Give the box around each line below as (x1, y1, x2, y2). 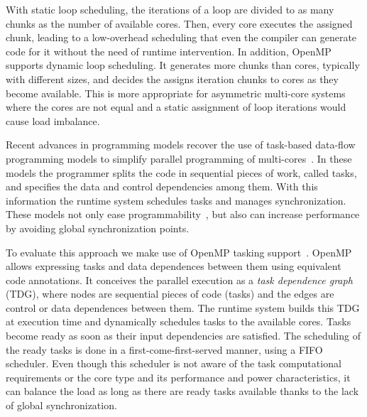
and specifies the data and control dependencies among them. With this (6, 179, 318, 194)
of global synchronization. (6, 398, 117, 413)
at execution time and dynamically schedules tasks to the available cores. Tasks (6, 314, 351, 329)
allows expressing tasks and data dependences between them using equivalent (6, 259, 341, 274)
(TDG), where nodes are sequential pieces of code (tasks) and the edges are (6, 286, 334, 301)
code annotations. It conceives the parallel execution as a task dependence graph (6, 272, 353, 287)
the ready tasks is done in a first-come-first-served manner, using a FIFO (6, 342, 323, 357)
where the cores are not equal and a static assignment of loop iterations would (6, 99, 346, 114)
